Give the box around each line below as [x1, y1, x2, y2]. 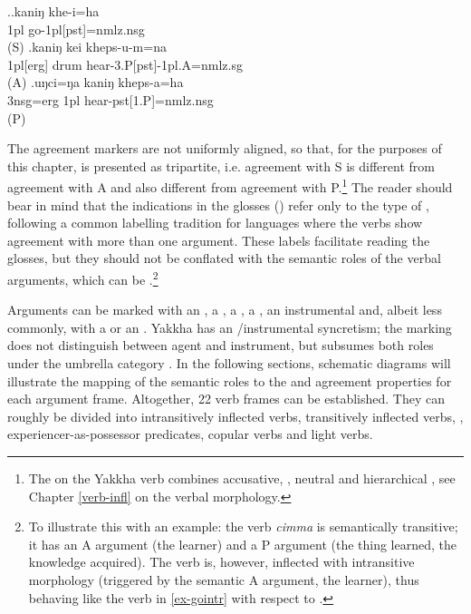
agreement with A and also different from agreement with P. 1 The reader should [7, 175, 453, 196]
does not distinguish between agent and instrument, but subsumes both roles [7, 336, 434, 355]
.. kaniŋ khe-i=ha [7, 2, 100, 20]
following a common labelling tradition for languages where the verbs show [7, 213, 423, 232]
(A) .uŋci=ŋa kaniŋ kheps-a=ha [7, 73, 184, 92]
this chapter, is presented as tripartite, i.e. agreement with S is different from [7, 156, 435, 175]
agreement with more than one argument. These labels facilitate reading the [7, 230, 430, 249]
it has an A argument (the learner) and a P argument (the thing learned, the [28, 534, 457, 553]
